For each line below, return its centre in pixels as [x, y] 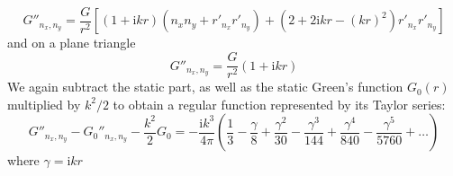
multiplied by [44, 104]
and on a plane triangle [72, 43]
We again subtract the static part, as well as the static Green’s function [205, 87]
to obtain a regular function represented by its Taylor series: [279, 104]
